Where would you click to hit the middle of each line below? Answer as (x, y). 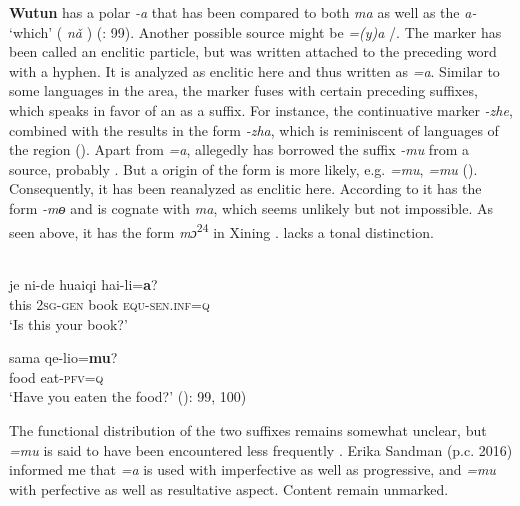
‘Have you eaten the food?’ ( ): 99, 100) (128, 396)
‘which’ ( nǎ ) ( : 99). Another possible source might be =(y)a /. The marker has (255, 31)
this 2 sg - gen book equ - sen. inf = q (109, 303)
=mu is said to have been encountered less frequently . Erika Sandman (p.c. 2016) (261, 449)
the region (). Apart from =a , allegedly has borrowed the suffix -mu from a (239, 149)
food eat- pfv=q (56, 376)
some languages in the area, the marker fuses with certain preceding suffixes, (243, 90)
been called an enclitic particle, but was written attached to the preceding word (253, 51)
